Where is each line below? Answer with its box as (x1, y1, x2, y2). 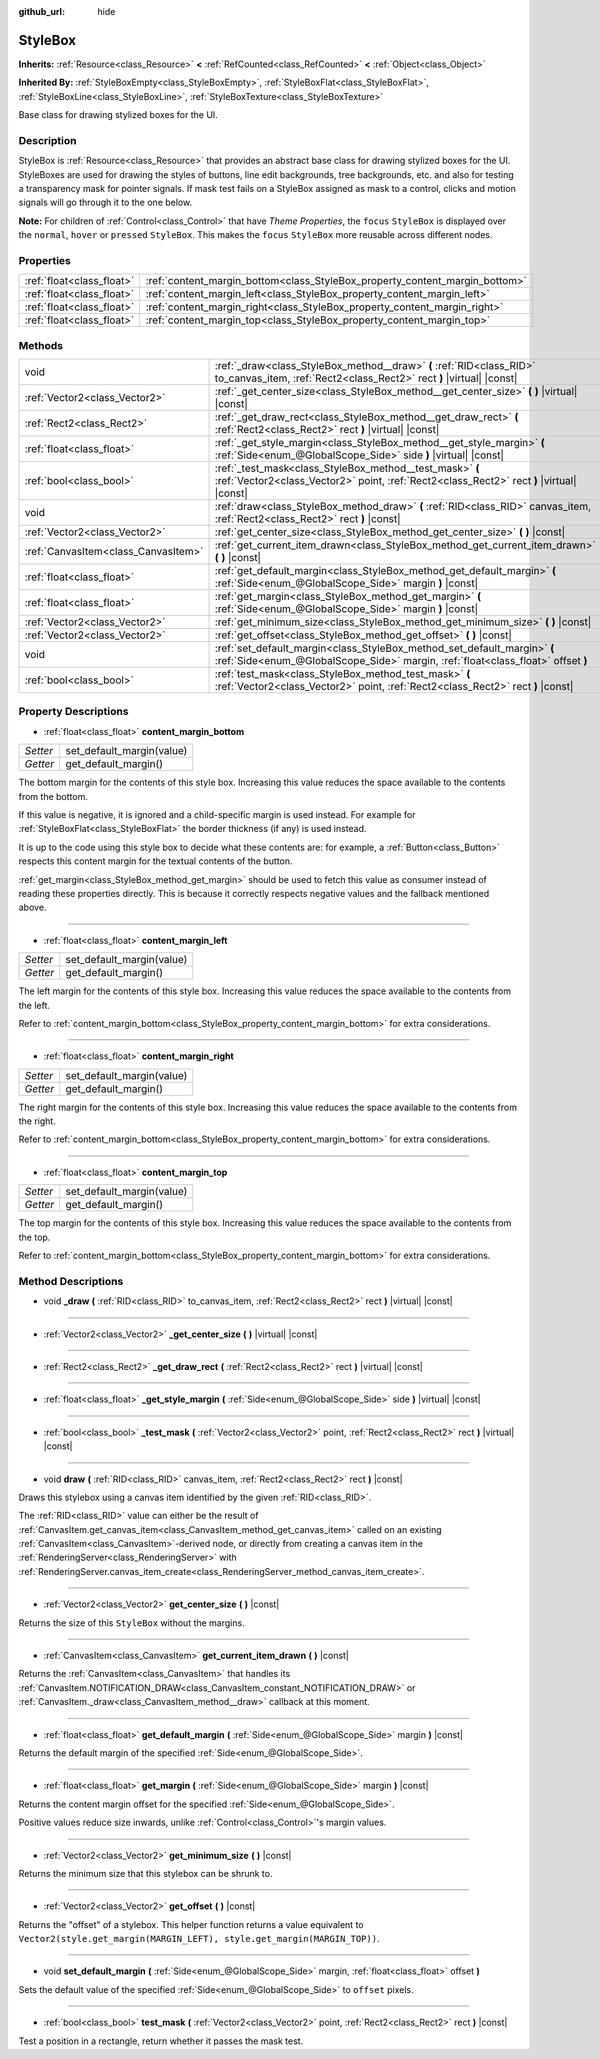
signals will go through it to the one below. (18, 196, 193, 209)
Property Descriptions (18, 705, 129, 719)
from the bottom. (18, 790, 89, 802)
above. (18, 901, 47, 914)
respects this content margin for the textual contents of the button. (18, 855, 294, 867)
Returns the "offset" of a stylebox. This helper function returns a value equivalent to (18, 1918, 364, 1930)
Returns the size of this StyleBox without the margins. (18, 1616, 245, 1629)
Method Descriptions (18, 1274, 124, 1288)
